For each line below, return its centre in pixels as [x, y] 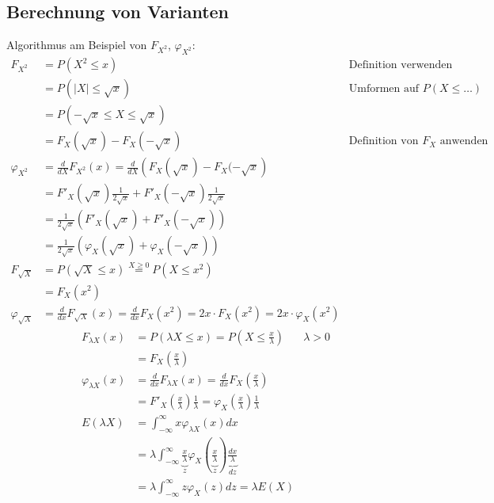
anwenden [464, 141]
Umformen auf [384, 89]
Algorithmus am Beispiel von [77, 45]
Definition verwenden [401, 65]
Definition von [384, 141]
